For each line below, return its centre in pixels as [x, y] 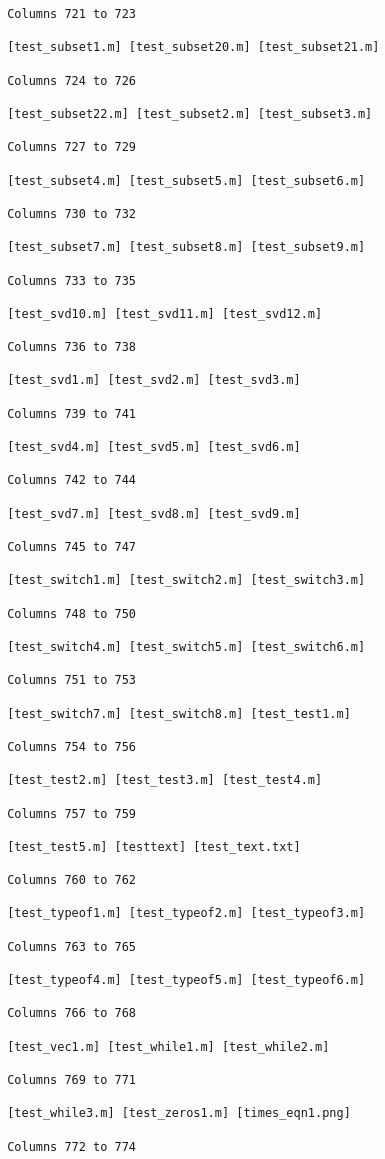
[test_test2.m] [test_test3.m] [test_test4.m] [165, 780]
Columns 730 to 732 [72, 213]
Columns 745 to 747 [72, 547]
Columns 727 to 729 [72, 147]
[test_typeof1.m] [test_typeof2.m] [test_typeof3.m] [186, 913]
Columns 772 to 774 [72, 1146]
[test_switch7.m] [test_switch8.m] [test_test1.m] [179, 713]
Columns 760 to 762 [72, 880]
